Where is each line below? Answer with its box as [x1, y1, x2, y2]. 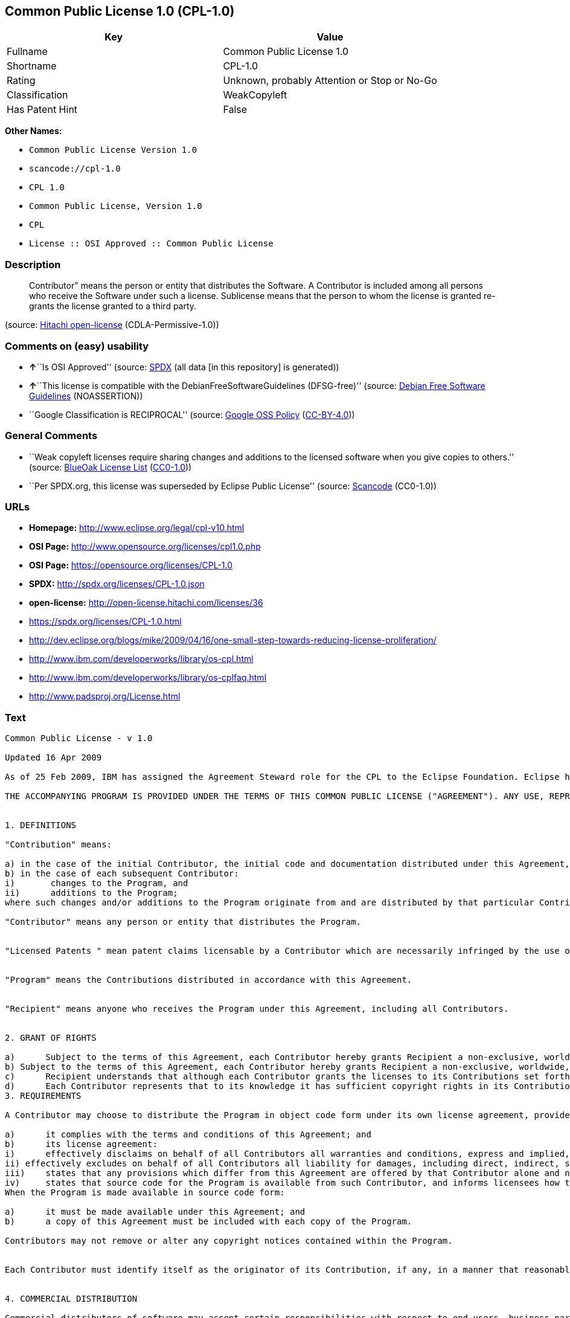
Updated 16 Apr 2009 [5, 753, 102, 763]
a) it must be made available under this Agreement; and [5, 1207, 306, 1217]
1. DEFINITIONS [5, 820, 77, 831]
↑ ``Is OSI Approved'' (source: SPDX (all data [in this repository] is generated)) [29, 361, 339, 372]
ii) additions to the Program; [5, 888, 178, 898]
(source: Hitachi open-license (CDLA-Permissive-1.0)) [5, 320, 219, 330]
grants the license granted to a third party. [29, 301, 197, 312]
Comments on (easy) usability [5, 339, 149, 352]
